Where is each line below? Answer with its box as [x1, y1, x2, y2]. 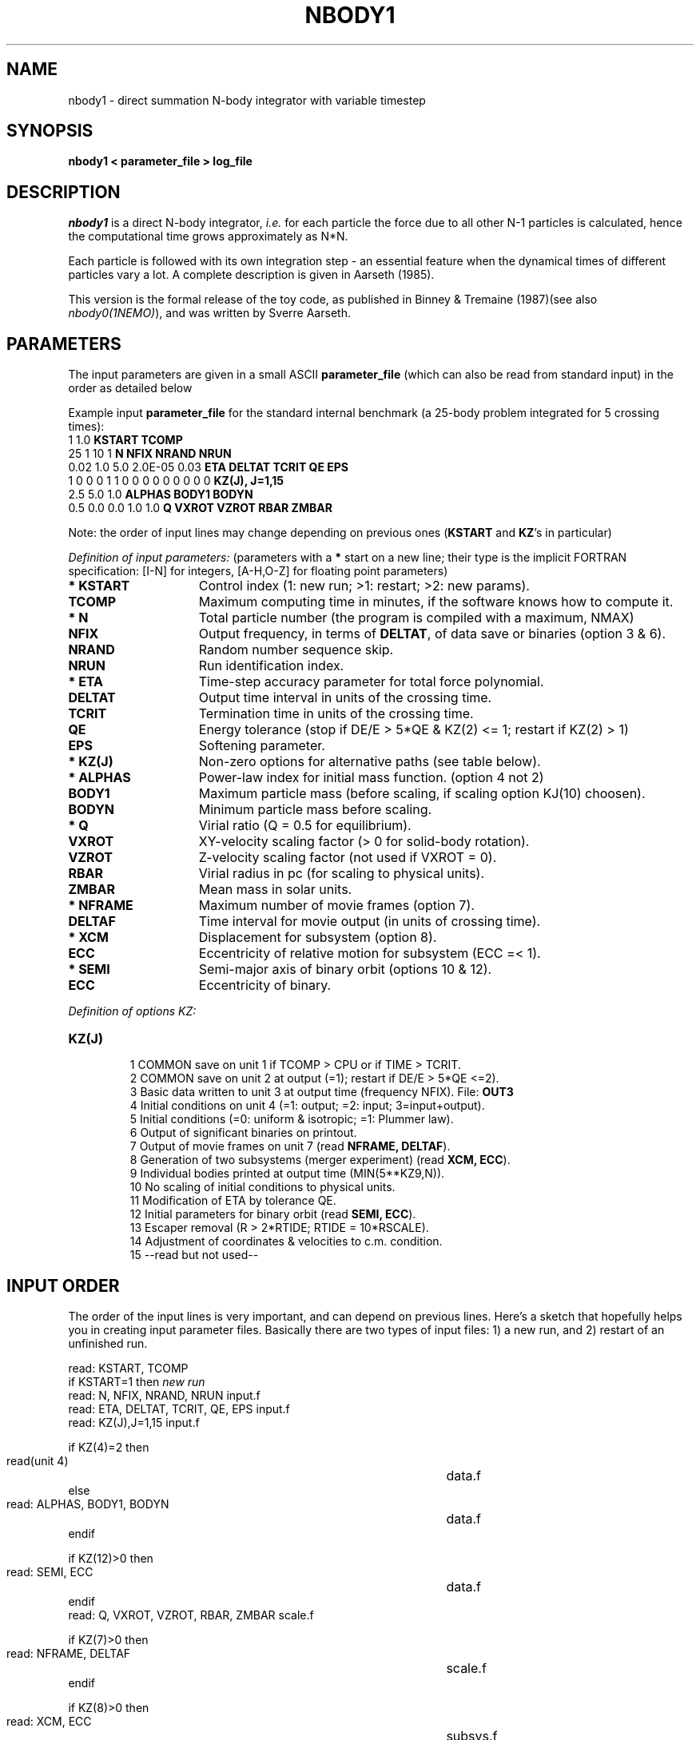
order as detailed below [68, 381, 193, 395]
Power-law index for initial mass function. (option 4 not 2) [198, 769, 544, 786]
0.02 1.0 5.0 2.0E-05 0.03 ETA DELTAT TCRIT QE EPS [68, 460, 349, 475]
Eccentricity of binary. [198, 977, 332, 994]
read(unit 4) [6, 1453, 69, 1468]
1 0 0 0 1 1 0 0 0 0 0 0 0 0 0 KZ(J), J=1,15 [68, 474, 284, 488]
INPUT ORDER [6, 1275, 120, 1296]
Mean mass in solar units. [198, 881, 352, 898]
